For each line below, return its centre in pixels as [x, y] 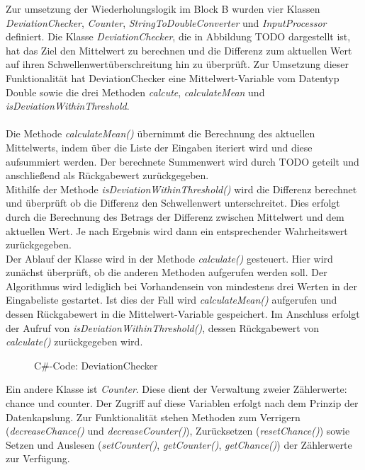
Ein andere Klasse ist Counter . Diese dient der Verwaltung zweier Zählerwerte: [176, 389]
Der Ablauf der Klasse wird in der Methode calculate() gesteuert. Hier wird [169, 258]
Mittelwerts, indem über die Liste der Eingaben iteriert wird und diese [159, 147]
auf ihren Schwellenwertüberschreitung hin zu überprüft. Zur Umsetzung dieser [177, 64]
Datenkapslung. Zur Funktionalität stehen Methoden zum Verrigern [153, 417]
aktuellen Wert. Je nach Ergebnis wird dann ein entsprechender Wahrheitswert [177, 230]
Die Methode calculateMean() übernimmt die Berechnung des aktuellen [161, 133]
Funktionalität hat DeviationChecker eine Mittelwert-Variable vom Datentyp [173, 78]
